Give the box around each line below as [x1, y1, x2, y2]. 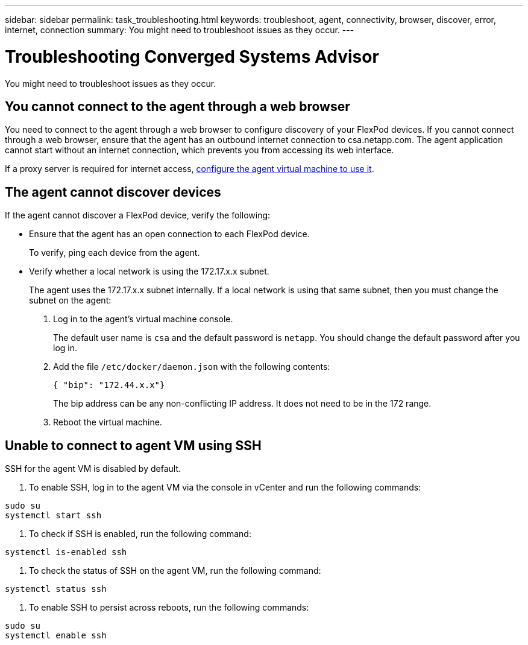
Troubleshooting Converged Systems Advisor [5, 46, 379, 67]
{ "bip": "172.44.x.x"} [53, 380, 165, 390]
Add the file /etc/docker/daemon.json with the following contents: [53, 361, 330, 372]
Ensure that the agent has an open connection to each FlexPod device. [29, 229, 310, 240]
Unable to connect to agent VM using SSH [5, 437, 262, 453]
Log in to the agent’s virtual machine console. [53, 314, 233, 325]
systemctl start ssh [5, 510, 102, 521]
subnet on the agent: [29, 295, 112, 306]
